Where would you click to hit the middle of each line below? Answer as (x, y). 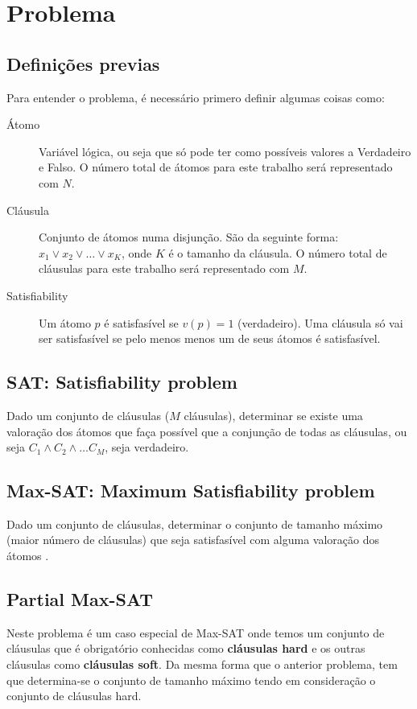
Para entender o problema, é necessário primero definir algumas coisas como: (196, 97)
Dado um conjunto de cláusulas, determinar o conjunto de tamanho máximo (195, 524)
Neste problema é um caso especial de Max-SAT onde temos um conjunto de (196, 632)
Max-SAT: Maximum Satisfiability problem (191, 491)
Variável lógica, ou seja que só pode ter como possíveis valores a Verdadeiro (225, 151)
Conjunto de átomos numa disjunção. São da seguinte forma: (189, 237)
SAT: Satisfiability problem (122, 382)
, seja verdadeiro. (147, 447)
